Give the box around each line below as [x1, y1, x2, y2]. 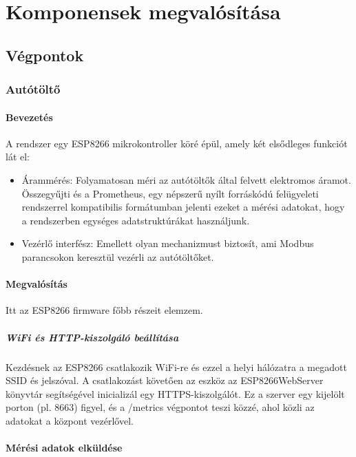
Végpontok [6, 44, 84, 65]
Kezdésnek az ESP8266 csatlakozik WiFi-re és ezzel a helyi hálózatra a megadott [6, 359, 347, 374]
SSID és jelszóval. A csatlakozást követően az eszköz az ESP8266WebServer [6, 373, 324, 387]
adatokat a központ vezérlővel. [6, 413, 134, 427]
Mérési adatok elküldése [6, 440, 123, 455]
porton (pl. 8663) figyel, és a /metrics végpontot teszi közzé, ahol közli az [6, 400, 315, 414]
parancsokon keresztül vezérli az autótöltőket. [21, 249, 214, 264]
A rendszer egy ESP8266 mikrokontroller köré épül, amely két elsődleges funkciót [6, 136, 348, 150]
